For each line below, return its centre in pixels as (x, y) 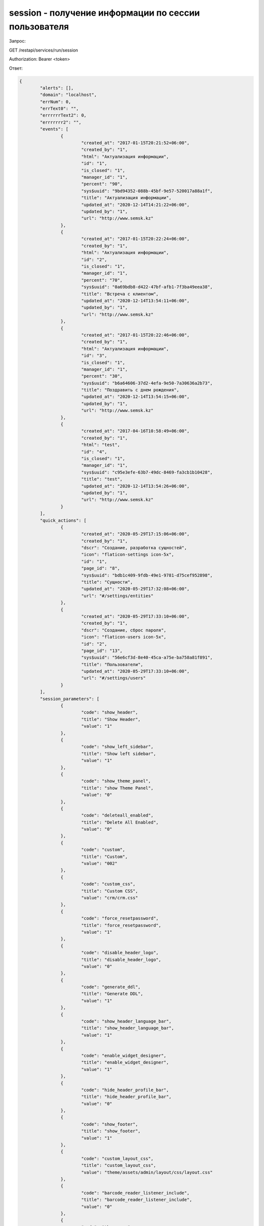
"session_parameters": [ (70, 699)
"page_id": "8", (100, 568)
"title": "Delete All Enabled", (120, 822)
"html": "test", (100, 445)
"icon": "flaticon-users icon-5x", (124, 637)
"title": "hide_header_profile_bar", (126, 1097)
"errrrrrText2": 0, (63, 115)
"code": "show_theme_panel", (116, 781)
